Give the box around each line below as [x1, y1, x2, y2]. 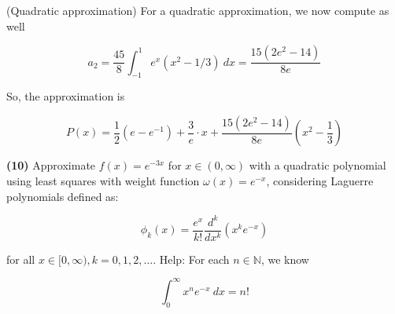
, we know [260, 250, 309, 267]
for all [6, 250, 35, 267]
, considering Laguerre [266, 173, 374, 189]
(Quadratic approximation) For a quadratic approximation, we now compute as [6, 2, 389, 18]
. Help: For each [153, 250, 230, 267]
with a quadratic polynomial [249, 157, 386, 173]
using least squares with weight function [6, 173, 200, 189]
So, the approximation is [6, 88, 125, 104]
